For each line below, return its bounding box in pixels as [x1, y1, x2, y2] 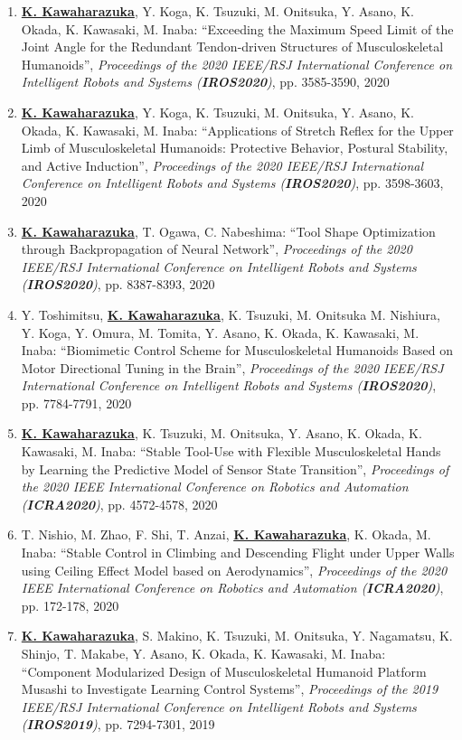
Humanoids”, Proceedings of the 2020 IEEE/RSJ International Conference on [21, 54, 453, 73]
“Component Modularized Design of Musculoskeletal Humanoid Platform [21, 661, 427, 680]
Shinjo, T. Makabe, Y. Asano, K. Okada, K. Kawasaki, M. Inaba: [21, 644, 386, 662]
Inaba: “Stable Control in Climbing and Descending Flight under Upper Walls [21, 543, 455, 562]
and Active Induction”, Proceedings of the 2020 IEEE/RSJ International [21, 155, 424, 174]
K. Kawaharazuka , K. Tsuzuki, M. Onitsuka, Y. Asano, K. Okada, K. [21, 424, 422, 443]
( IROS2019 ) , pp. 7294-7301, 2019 [21, 715, 215, 734]
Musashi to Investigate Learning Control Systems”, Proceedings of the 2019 [21, 679, 438, 698]
